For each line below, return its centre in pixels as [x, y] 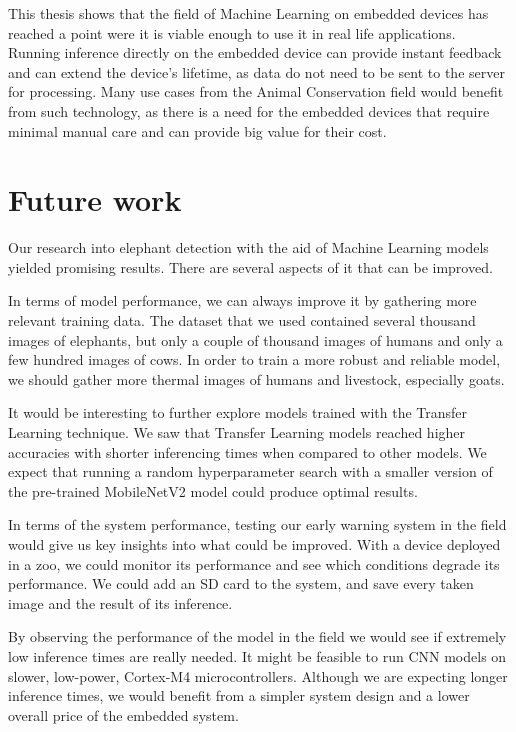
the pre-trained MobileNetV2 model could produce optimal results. [213, 490]
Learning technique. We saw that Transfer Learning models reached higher [237, 432]
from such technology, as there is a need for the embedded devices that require [249, 110]
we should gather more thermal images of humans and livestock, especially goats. [256, 378]
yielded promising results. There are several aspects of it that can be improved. [250, 266]
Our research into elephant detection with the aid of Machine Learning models [248, 247]
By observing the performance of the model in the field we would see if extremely [257, 636]
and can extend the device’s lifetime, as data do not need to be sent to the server [256, 71]
